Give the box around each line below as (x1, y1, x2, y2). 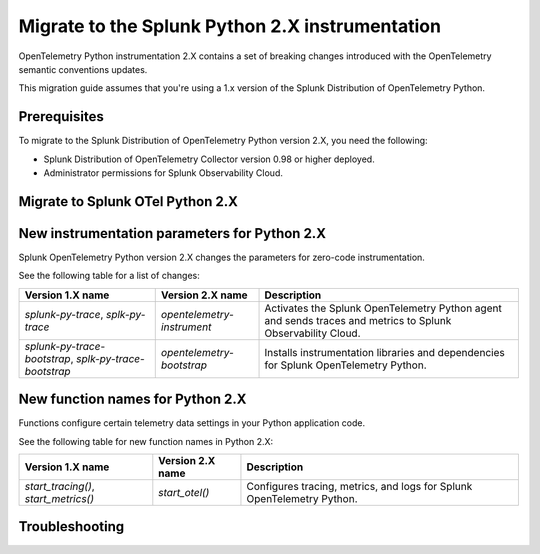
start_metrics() (24, 492, 95, 506)
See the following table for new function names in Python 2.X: (18, 435, 274, 447)
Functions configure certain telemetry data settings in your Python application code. (18, 417, 365, 429)
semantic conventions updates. (18, 63, 148, 75)
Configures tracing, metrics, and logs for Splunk (246, 480, 473, 494)
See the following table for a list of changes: (18, 270, 200, 282)
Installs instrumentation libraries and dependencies (264, 345, 505, 359)
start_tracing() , (24, 480, 95, 494)
